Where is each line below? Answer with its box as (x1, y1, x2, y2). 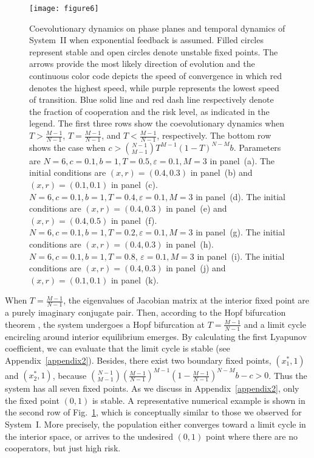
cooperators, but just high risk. (5, 442, 121, 454)
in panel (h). (166, 237, 214, 250)
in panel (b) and (190, 166, 253, 179)
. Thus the (268, 369, 307, 381)
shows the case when (29, 141, 106, 153)
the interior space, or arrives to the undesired (5, 429, 173, 442)
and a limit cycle (244, 317, 306, 330)
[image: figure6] (29, 4, 99, 13)
